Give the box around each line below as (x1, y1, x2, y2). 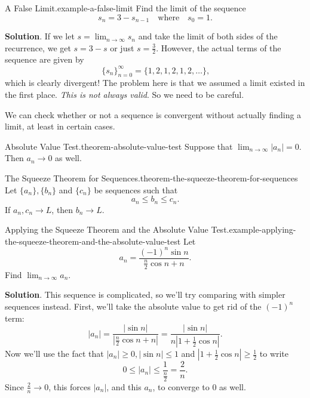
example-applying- (229, 223, 296, 236)
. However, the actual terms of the (156, 41, 281, 54)
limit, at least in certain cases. (5, 120, 115, 132)
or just (110, 41, 134, 54)
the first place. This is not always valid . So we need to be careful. (5, 88, 244, 100)
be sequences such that (94, 183, 178, 196)
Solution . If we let (5, 30, 75, 42)
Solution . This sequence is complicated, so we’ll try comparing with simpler (5, 288, 286, 301)
